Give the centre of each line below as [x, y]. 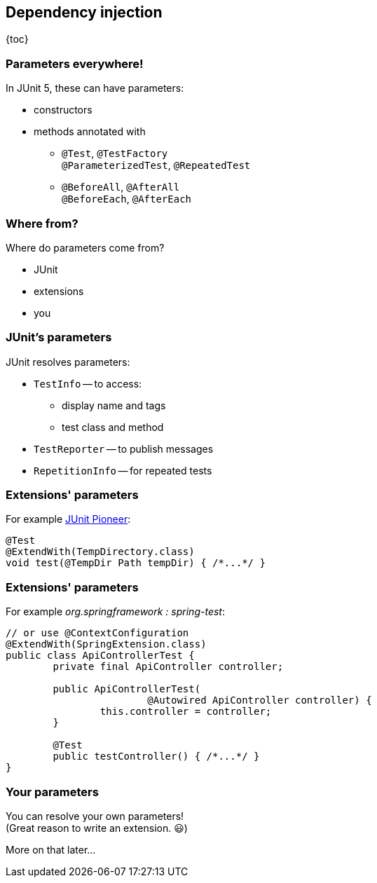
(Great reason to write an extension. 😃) [97, 828]
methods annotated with [90, 132]
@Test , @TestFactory [115, 153]
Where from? [42, 223]
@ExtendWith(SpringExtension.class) [106, 644]
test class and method [113, 427]
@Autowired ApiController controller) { [260, 700]
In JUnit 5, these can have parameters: [95, 88]
